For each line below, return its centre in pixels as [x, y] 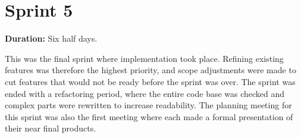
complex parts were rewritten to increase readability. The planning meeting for [148, 105]
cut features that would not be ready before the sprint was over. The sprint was [150, 81]
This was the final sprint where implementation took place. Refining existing [144, 58]
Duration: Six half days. [51, 38]
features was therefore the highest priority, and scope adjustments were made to [150, 70]
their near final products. [51, 128]
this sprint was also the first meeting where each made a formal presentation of [149, 116]
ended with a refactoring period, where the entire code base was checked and [145, 93]
